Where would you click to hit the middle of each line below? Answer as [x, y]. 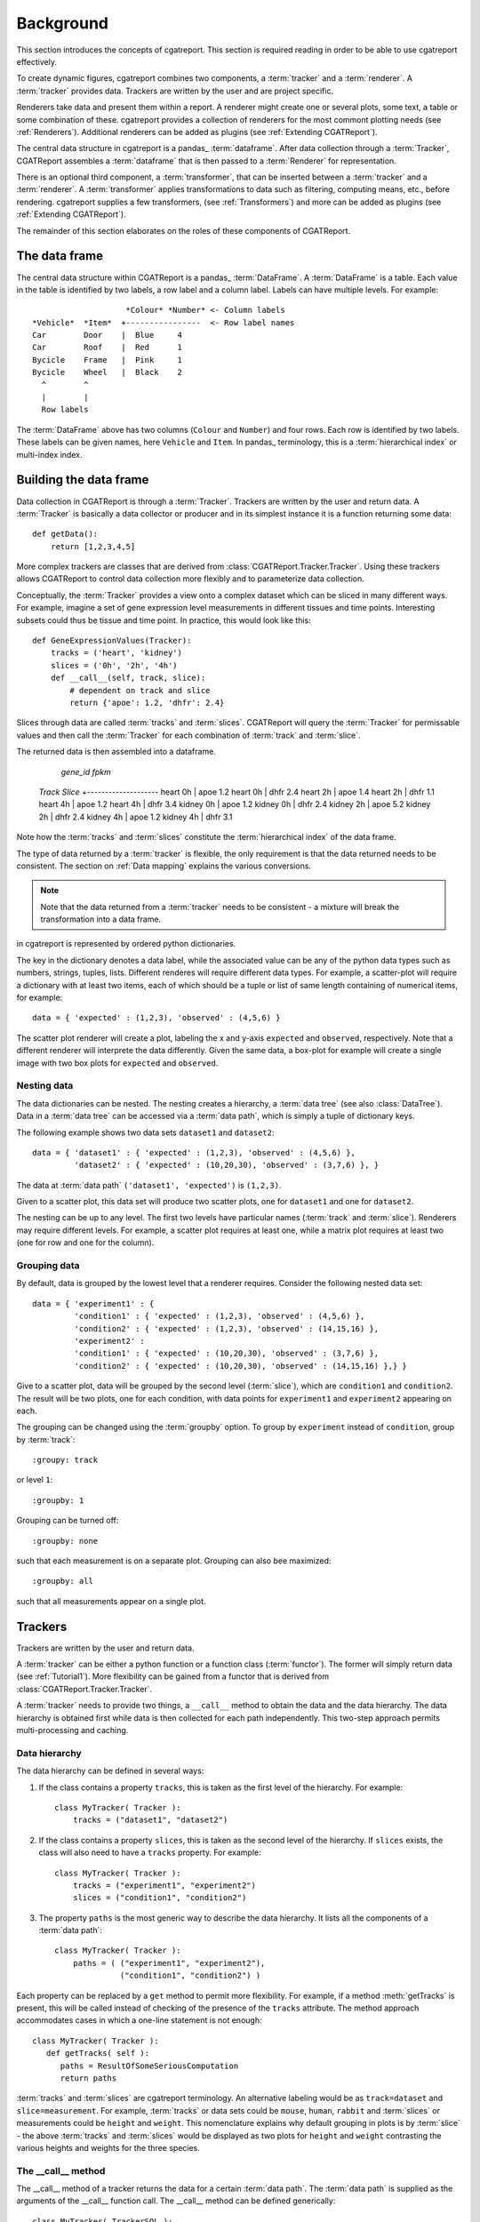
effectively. [37, 61]
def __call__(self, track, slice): [128, 678]
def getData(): [65, 534]
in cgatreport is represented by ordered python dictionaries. [126, 944]
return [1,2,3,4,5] [93, 546]
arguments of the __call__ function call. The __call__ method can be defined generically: [176, 2201]
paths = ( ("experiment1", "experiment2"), [169, 1963]
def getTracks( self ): [98, 2054]
